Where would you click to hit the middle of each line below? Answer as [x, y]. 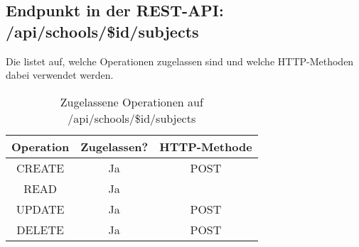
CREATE [40, 168]
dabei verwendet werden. [60, 75]
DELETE [40, 229]
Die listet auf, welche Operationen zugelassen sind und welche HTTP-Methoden [180, 61]
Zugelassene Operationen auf [132, 101]
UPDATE [40, 209]
